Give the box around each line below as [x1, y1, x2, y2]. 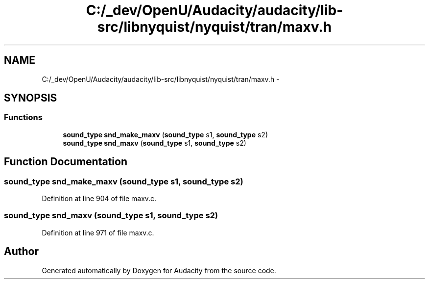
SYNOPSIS [4, 92, 57, 104]
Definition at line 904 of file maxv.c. [42, 194, 157, 203]
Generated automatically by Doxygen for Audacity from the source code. [42, 266, 276, 275]
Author [4, 245, 39, 258]
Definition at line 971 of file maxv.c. [42, 228, 154, 237]
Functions [4, 112, 43, 123]
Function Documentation [4, 155, 127, 168]
